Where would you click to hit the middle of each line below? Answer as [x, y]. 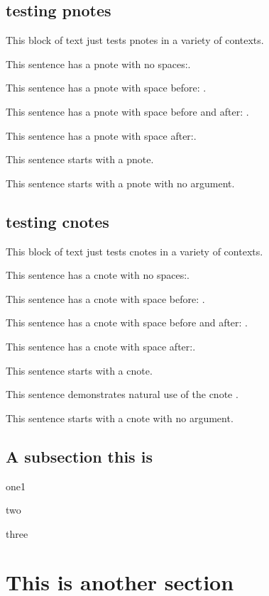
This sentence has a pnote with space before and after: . [127, 111]
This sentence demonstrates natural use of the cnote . [122, 394]
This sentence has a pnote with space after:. [101, 135]
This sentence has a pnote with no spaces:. [98, 64]
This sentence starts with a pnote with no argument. [120, 183]
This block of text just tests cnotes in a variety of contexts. [134, 251]
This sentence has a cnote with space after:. [101, 346]
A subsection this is [79, 456]
